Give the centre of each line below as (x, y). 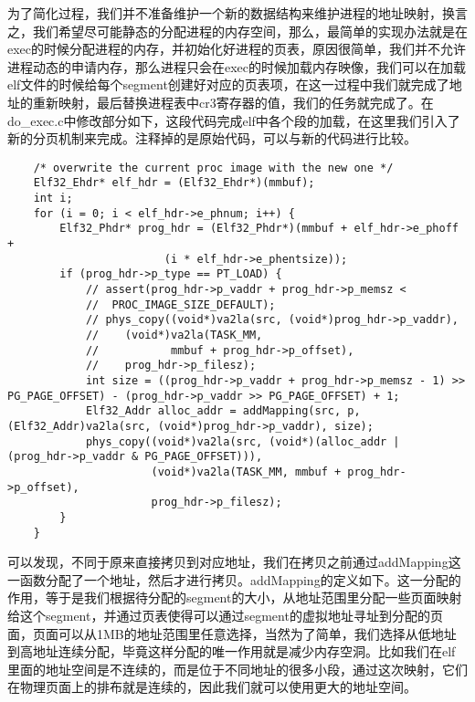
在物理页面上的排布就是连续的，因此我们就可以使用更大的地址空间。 (212, 687)
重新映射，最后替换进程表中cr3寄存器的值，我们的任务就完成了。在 (233, 102)
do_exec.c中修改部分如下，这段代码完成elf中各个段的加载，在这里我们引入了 (234, 120)
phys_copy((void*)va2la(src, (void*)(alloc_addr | (243, 441)
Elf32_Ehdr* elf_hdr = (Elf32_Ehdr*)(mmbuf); (174, 183)
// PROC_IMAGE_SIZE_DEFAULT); (180, 304)
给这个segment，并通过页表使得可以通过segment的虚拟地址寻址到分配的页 (225, 615)
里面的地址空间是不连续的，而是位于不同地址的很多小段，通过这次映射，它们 (237, 669)
